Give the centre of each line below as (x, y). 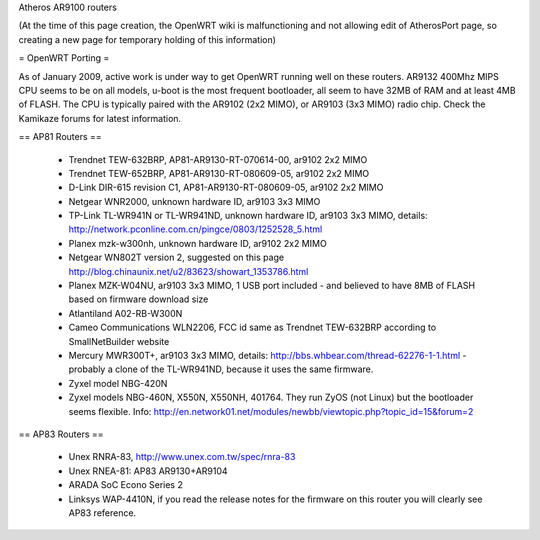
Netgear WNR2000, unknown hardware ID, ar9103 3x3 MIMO (194, 201)
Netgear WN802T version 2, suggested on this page (176, 257)
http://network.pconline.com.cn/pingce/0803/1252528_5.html (195, 229)
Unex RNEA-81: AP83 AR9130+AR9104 (148, 471)
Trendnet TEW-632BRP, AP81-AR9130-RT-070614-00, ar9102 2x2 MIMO (218, 159)
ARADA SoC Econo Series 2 (126, 485)
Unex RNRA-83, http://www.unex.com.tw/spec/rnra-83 (182, 457)
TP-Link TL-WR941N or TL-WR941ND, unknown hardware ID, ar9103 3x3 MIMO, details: (248, 216)
